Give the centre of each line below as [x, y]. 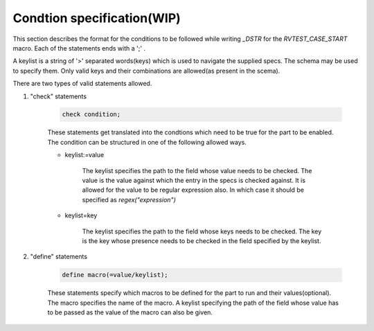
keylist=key [81, 215]
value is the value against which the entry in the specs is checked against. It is [194, 181]
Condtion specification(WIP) [97, 18]
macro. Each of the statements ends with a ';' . [79, 48]
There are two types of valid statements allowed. [82, 84]
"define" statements [59, 257]
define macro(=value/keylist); [115, 275]
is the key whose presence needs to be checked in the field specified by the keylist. [202, 241]
